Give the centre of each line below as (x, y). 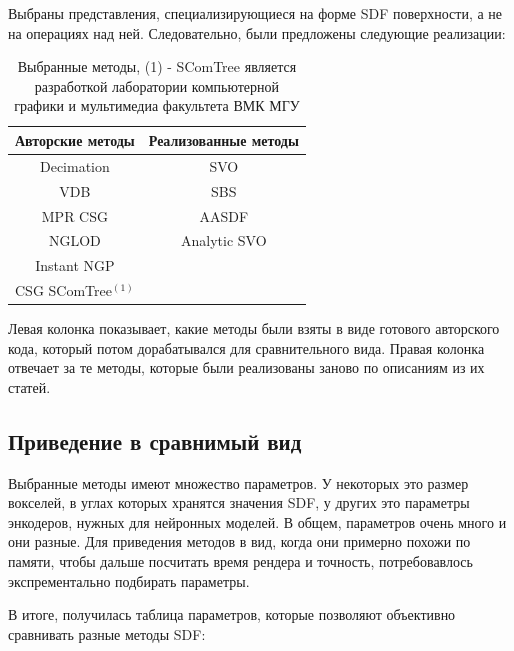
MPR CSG (74, 215)
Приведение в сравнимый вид (155, 440)
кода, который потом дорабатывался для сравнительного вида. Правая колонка (246, 347)
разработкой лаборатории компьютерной (157, 85)
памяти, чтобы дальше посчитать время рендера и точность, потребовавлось (240, 561)
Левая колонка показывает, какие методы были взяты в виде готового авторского (254, 328)
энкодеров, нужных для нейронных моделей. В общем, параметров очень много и (257, 521)
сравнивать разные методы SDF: (107, 633)
